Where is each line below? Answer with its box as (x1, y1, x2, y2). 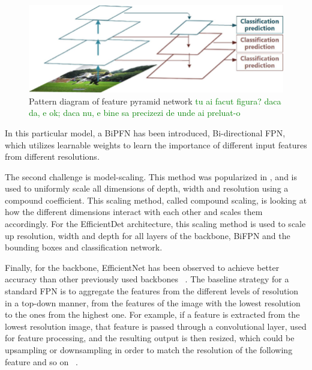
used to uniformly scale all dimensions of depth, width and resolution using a (5, 182, 289, 195)
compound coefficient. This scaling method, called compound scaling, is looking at (5, 193, 307, 206)
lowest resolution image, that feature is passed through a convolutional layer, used (5, 320, 307, 332)
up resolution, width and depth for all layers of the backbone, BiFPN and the (5, 229, 290, 241)
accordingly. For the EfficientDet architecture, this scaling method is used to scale (5, 217, 306, 230)
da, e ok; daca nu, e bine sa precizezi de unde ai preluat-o (29, 106, 241, 119)
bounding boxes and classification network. (5, 241, 163, 253)
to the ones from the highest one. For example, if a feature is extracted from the (5, 308, 300, 321)
